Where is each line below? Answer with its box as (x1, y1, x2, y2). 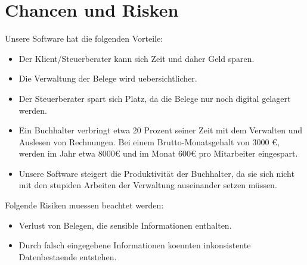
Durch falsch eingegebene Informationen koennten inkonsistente (18, 239, 251, 251)
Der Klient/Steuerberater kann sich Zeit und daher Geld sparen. (18, 52, 255, 64)
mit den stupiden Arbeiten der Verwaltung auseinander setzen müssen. (18, 179, 277, 191)
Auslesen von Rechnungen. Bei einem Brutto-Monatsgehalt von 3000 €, (18, 135, 280, 148)
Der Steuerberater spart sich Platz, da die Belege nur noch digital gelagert (18, 92, 291, 104)
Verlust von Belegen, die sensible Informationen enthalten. (18, 219, 232, 231)
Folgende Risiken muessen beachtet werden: (5, 199, 164, 211)
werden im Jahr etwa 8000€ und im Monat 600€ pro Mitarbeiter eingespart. (18, 147, 298, 160)
